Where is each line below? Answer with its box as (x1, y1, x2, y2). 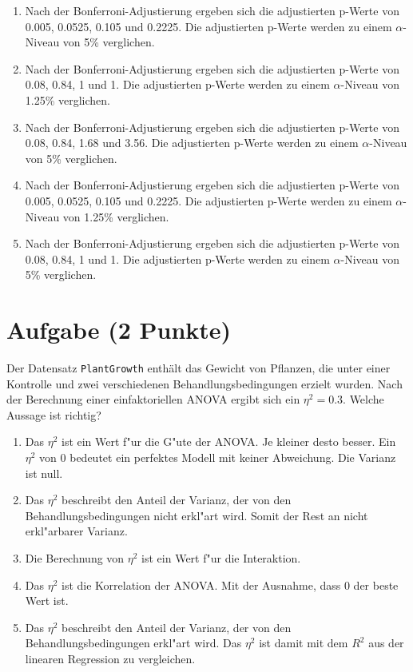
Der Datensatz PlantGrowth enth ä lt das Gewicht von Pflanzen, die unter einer (6, 360, 391, 376)
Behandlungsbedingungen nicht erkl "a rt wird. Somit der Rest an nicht (25, 507, 368, 523)
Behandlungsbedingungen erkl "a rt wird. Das (25, 634, 242, 651)
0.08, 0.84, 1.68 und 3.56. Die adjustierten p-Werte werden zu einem (25, 134, 359, 151)
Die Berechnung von (25, 550, 125, 567)
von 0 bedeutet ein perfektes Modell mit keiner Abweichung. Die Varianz (39, 449, 396, 466)
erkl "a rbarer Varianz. (25, 523, 128, 539)
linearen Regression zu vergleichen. (25, 650, 196, 666)
